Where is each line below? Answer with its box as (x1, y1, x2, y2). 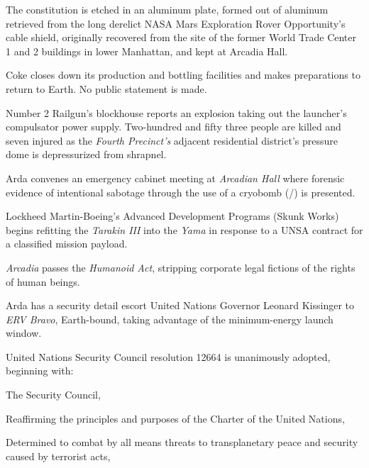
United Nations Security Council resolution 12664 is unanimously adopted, (6, 349, 331, 364)
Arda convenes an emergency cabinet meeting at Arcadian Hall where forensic (6, 170, 345, 185)
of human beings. (6, 274, 80, 289)
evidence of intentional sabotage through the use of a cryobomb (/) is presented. (6, 184, 356, 199)
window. (6, 325, 42, 340)
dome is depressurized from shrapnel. (6, 147, 167, 162)
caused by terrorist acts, (6, 448, 111, 463)
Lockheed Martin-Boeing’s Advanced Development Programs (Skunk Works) (6, 208, 339, 223)
